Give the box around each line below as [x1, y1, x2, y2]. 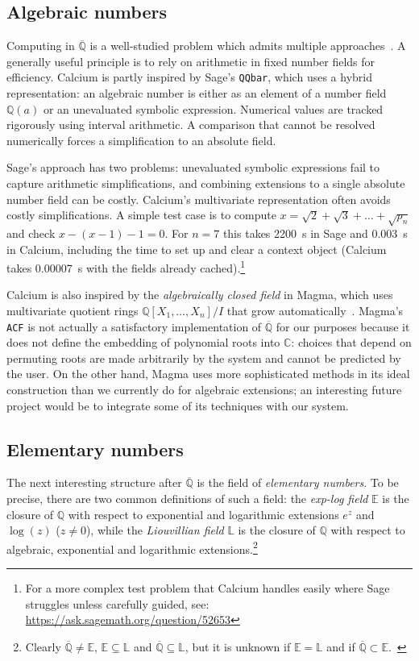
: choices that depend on [291, 334, 412, 351]
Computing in [6, 37, 75, 54]
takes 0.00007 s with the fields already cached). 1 [6, 257, 246, 276]
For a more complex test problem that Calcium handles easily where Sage [25, 580, 390, 597]
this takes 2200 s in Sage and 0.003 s [222, 224, 408, 241]
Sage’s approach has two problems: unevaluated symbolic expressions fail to [6, 159, 380, 176]
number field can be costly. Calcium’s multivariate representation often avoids [6, 190, 391, 207]
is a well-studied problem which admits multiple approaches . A [89, 37, 406, 54]
